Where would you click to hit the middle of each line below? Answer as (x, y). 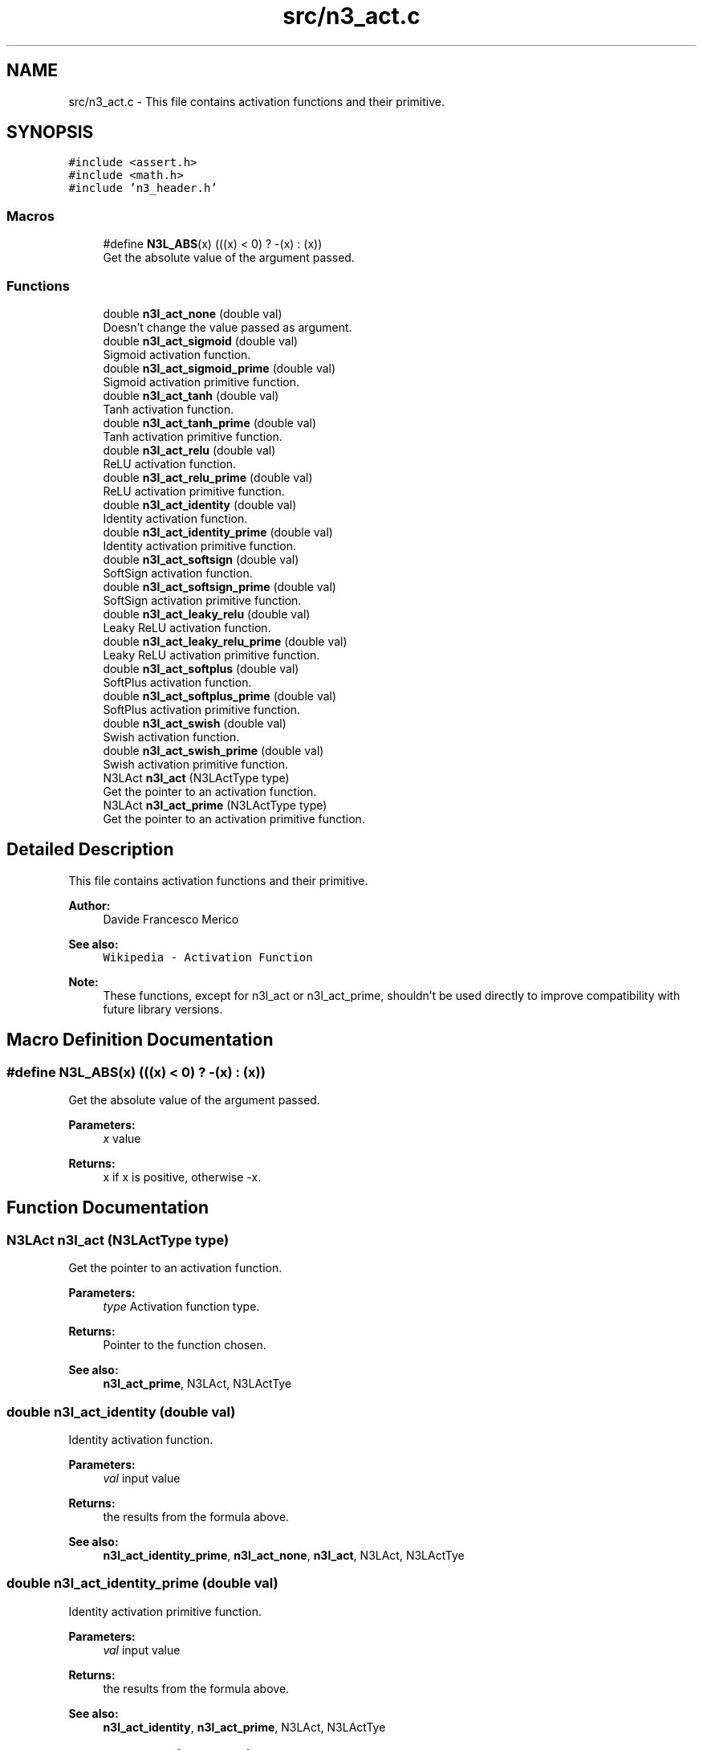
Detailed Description (90, 850)
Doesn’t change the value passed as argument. (228, 327)
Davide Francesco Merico (171, 919)
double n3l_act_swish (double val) (195, 723)
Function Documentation (108, 1208)
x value (122, 1138)
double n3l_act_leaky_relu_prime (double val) (225, 641)
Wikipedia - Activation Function (208, 957)
